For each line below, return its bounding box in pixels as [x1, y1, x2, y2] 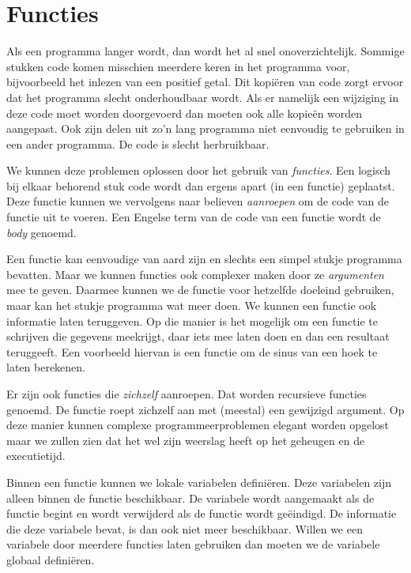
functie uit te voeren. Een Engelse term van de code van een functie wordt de [6, 209, 381, 225]
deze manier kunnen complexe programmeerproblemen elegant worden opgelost [6, 417, 390, 433]
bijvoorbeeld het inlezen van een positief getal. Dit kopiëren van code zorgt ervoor [6, 74, 404, 90]
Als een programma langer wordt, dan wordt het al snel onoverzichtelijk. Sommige [6, 43, 405, 59]
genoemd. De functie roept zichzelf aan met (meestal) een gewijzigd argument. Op [6, 401, 405, 417]
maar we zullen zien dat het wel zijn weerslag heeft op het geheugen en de [6, 432, 365, 448]
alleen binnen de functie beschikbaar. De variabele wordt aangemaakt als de [6, 489, 375, 506]
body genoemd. [6, 224, 77, 240]
